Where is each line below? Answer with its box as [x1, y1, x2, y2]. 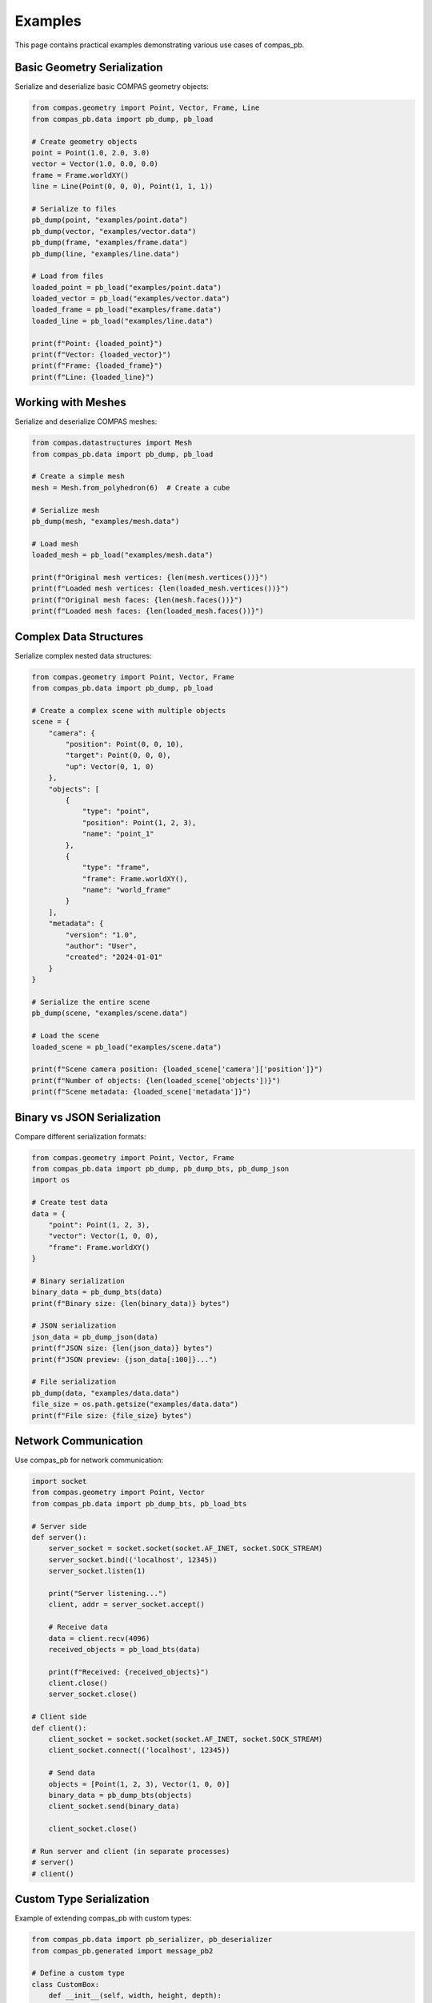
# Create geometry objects [31, 137, 138, 146]
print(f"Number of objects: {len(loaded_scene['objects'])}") [31, 1076, 281, 1085]
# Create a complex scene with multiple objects [31, 706, 226, 715]
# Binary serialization [31, 1276, 126, 1285]
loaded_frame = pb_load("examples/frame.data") [31, 305, 222, 314]
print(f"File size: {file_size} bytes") [31, 1411, 192, 1420]
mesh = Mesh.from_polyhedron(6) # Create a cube [31, 483, 230, 492]
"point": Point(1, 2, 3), [48, 1220, 150, 1229]
